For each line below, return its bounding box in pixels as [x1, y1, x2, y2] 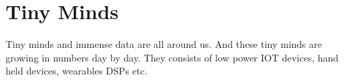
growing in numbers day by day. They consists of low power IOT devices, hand [6, 50, 339, 64]
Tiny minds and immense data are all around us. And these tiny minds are [6, 37, 323, 51]
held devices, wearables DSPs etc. [6, 64, 148, 78]
